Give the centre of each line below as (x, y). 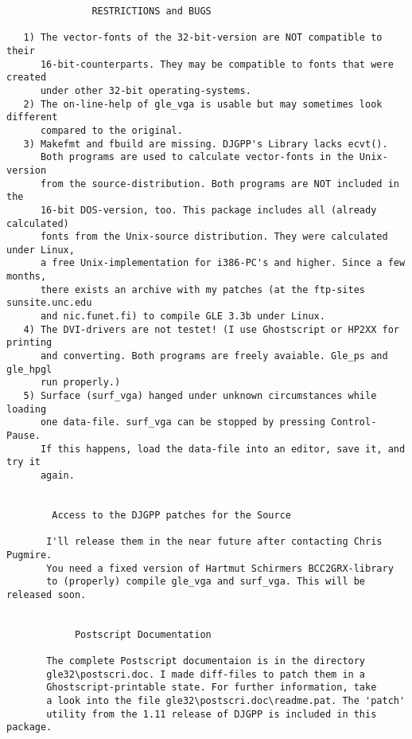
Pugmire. (29, 555)
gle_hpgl (29, 369)
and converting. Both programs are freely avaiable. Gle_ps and (214, 356)
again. (57, 475)
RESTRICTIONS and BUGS (152, 11)
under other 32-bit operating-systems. (146, 90)
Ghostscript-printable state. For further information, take (212, 688)
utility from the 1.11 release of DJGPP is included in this (212, 714)
